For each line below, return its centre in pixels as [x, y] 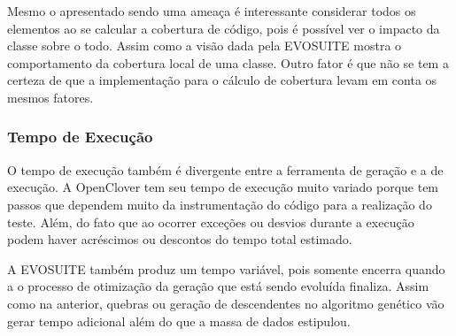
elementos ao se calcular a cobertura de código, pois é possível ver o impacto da [224, 28]
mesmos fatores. [50, 97]
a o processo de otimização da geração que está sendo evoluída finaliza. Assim [218, 286]
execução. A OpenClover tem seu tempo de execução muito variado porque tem [223, 187]
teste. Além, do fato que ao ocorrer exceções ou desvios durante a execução [211, 221]
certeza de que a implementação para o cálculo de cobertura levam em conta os [222, 80]
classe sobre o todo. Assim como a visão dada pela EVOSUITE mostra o [205, 46]
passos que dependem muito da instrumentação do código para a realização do [220, 204]
